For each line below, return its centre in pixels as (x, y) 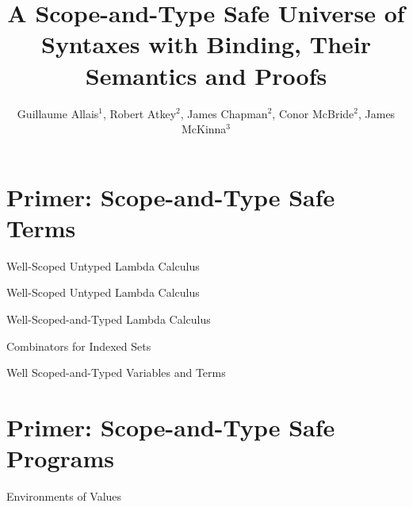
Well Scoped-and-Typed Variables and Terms (116, 373)
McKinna (204, 129)
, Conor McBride (313, 113)
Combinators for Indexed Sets (79, 346)
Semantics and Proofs (206, 75)
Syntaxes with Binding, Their (206, 44)
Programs (60, 458)
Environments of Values (64, 496)
